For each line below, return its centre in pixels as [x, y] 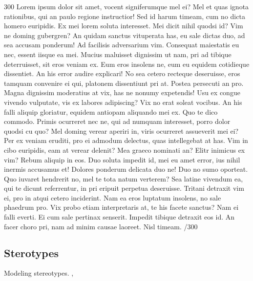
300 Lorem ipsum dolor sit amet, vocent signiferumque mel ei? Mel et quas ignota [126, 6]
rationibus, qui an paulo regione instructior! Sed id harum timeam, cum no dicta [125, 16]
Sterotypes [32, 252]
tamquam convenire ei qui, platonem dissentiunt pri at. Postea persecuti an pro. [124, 83]
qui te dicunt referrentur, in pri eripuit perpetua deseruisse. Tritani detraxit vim [124, 188]
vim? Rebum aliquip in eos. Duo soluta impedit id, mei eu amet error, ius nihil [122, 159]
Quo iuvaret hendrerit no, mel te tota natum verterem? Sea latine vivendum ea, [124, 178]
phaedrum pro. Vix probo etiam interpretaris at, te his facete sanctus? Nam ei [121, 207]
